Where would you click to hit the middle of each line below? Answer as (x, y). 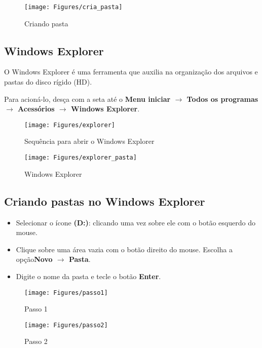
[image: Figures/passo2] (66, 325)
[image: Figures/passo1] (66, 293)
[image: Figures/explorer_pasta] (81, 158)
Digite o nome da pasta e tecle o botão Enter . (88, 276)
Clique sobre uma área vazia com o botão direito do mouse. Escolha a (124, 249)
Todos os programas (222, 99)
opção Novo (34, 259)
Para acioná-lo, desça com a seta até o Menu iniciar (87, 99)
